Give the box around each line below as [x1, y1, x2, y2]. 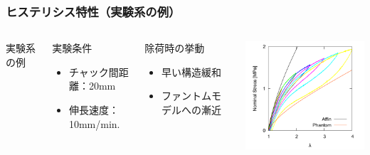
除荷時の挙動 [144, 41, 205, 55]
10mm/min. [68, 116, 120, 131]
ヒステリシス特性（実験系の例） [6, 2, 181, 20]
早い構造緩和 [162, 64, 222, 79]
